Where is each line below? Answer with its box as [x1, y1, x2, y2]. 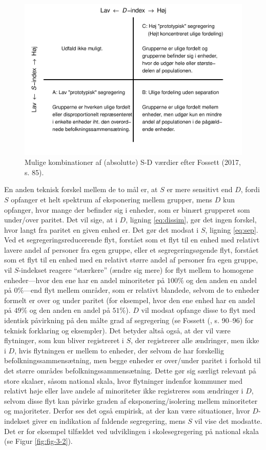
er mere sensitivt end [167, 184, 233, 195]
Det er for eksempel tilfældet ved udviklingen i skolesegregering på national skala [4, 425, 259, 436]
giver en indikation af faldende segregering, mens [32, 415, 186, 426]
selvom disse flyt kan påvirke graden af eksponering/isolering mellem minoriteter [4, 395, 258, 406]
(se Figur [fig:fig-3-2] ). [4, 436, 73, 446]
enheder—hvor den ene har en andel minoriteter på [4, 274, 165, 285]
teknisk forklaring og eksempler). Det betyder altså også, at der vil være [4, 325, 231, 335]
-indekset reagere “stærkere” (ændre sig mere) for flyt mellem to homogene [18, 265, 254, 275]
